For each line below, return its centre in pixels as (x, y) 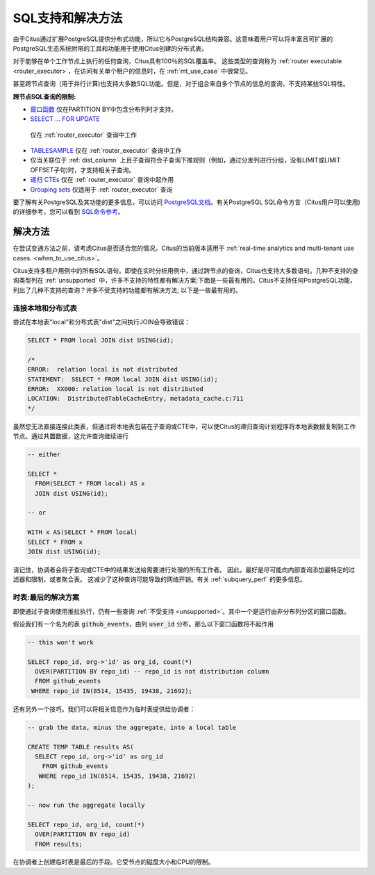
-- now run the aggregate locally (86, 805)
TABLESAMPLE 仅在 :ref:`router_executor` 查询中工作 (106, 151)
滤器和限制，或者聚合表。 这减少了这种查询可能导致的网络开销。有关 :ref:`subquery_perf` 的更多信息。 (160, 579)
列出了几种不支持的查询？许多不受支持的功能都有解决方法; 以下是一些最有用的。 (127, 290)
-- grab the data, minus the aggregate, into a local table (132, 727)
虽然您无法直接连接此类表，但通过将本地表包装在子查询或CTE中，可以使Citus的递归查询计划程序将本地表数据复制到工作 (184, 426)
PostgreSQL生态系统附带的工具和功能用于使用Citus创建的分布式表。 (110, 48)
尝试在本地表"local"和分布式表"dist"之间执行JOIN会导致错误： (102, 322)
